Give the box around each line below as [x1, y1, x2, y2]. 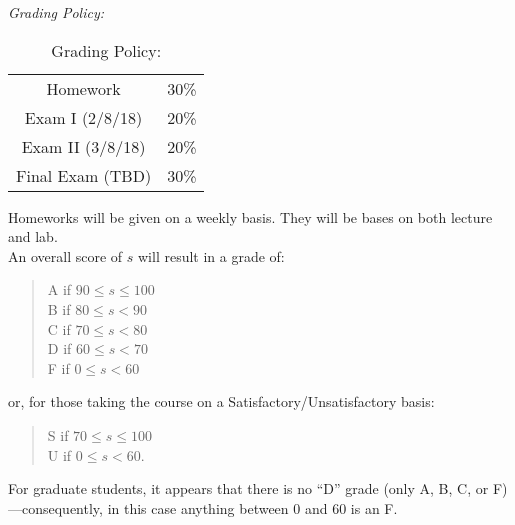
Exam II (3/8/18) [21, 134, 146, 158]
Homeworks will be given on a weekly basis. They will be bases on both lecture [8, 206, 493, 227]
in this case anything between [107, 497, 289, 518]
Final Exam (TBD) [16, 163, 152, 187]
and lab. [8, 226, 58, 247]
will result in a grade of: [137, 245, 285, 266]
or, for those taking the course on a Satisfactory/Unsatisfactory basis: [8, 391, 435, 412]
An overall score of [8, 245, 123, 266]
